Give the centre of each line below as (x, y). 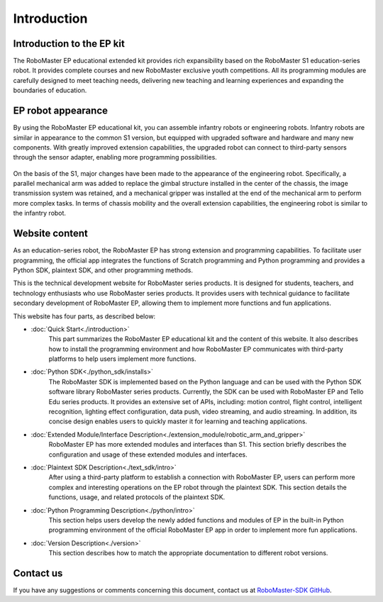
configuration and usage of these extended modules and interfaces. (148, 455)
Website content (50, 234)
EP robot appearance (61, 111)
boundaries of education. (50, 90)
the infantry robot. (40, 213)
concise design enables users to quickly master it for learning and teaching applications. (178, 421)
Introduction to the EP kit (69, 44)
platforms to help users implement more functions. (122, 359)
